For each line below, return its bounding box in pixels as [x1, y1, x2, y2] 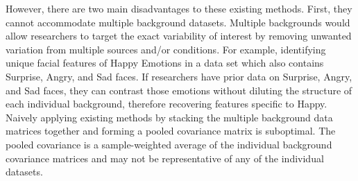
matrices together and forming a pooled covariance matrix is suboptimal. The [6, 123, 336, 138]
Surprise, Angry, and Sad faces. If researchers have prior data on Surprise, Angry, [6, 69, 352, 83]
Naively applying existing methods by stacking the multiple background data [6, 110, 333, 124]
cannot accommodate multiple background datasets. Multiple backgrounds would [6, 15, 350, 29]
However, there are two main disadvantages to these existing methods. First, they [6, 1, 352, 15]
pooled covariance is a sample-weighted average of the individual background [6, 137, 332, 151]
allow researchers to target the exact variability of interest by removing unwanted [6, 28, 352, 43]
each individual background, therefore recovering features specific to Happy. [6, 96, 327, 111]
